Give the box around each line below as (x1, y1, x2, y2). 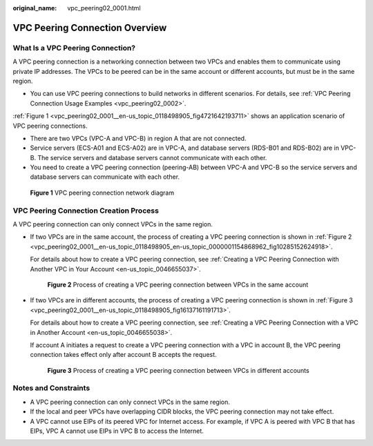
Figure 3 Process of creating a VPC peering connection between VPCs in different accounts (47, 366, 310, 374)
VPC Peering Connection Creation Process (12, 206, 159, 215)
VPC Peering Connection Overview (12, 21, 167, 34)
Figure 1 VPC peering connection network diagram (30, 188, 175, 197)
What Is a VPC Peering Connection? (12, 43, 136, 52)
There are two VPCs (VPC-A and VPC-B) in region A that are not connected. (30, 134, 247, 142)
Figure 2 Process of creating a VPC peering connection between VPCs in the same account (47, 280, 309, 289)
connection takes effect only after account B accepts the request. (30, 351, 217, 359)
